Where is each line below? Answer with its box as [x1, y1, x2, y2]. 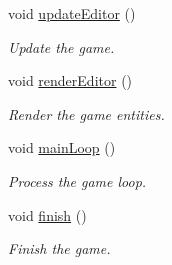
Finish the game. [8, 238, 111, 259]
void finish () [8, 204, 87, 225]
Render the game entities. [8, 103, 165, 124]
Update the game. [8, 36, 115, 57]
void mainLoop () [8, 137, 116, 158]
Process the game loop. [8, 170, 147, 191]
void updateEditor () [8, 3, 136, 23]
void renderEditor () [8, 70, 133, 91]
